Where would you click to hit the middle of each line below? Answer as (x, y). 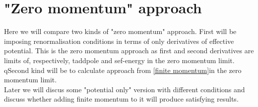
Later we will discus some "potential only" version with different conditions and (125, 89)
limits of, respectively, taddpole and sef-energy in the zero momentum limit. (119, 60)
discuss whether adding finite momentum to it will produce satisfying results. (121, 99)
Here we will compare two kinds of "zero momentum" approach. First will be (120, 31)
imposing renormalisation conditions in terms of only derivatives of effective (119, 41)
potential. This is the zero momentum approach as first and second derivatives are (129, 51)
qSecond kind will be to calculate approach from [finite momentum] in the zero (123, 70)
